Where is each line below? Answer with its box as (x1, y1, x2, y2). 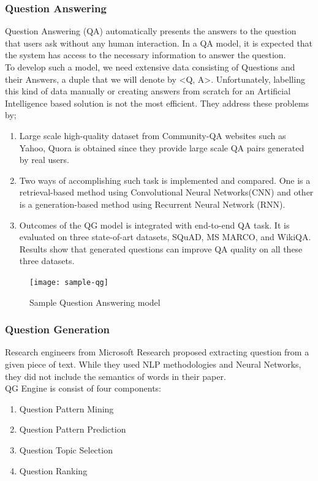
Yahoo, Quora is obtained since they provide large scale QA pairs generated (19, 141, 305, 154)
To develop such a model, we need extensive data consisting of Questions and (5, 61, 295, 73)
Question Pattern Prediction (19, 423, 126, 436)
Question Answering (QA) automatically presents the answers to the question (5, 25, 297, 37)
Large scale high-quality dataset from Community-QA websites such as (19, 129, 286, 142)
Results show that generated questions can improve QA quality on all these (19, 242, 303, 255)
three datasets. (19, 254, 75, 267)
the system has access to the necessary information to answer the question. (5, 48, 286, 61)
